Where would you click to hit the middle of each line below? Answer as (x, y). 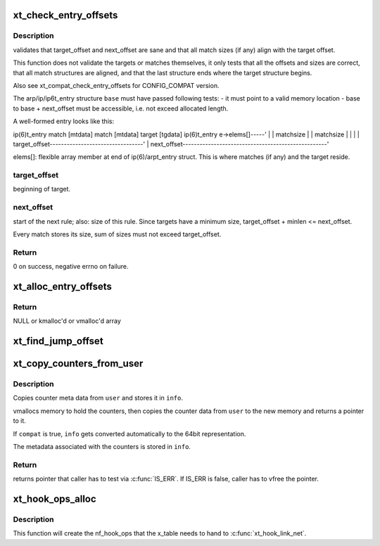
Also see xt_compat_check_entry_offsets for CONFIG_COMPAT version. (116, 85)
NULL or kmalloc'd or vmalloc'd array (67, 321)
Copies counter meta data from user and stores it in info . (98, 398)
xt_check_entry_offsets (65, 15)
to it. (19, 421)
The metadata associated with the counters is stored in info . (102, 446)
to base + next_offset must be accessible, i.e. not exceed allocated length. (121, 108)
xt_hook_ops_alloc (55, 499)
